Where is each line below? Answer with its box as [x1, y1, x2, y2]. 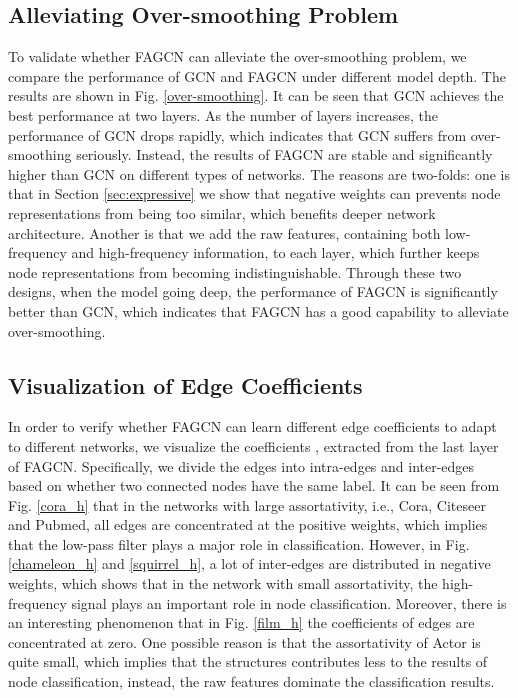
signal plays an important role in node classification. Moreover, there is [71, 592, 507, 613]
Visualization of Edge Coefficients [8, 369, 363, 400]
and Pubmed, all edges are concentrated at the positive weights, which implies [8, 514, 488, 535]
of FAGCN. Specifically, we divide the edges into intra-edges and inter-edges [8, 455, 475, 476]
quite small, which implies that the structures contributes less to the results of [8, 651, 488, 672]
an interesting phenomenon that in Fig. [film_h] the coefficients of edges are [8, 612, 475, 633]
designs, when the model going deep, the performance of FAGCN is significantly [8, 281, 498, 302]
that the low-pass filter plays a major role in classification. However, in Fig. [8, 533, 470, 554]
